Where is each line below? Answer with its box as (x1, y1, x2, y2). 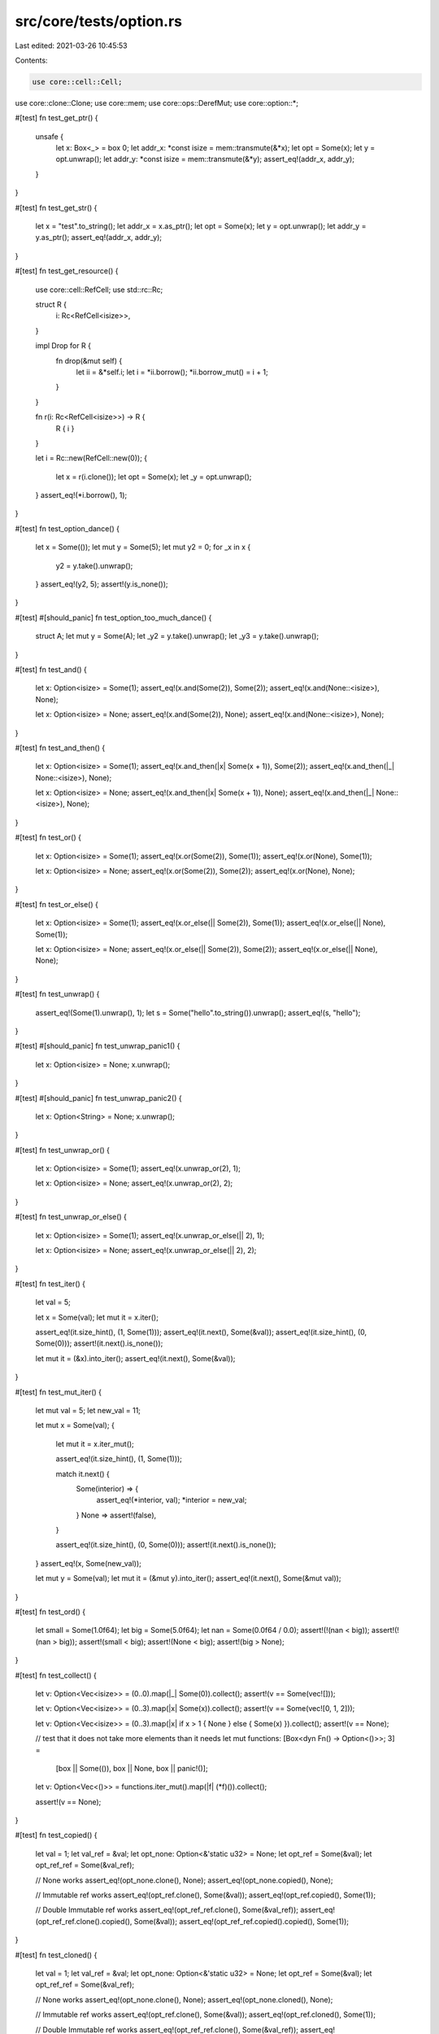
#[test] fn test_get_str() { (15, 203, 98, 212)
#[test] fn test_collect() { (15, 1670, 97, 1680)
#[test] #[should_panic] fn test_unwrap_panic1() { (15, 1041, 180, 1051)
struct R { (35, 299, 67, 309)
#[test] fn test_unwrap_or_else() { (15, 1212, 128, 1222)
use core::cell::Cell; (32, 77, 123, 86)
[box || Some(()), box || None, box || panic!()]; (55, 1763, 208, 1773)
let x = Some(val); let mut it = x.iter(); (35, 1312, 159, 1322)
